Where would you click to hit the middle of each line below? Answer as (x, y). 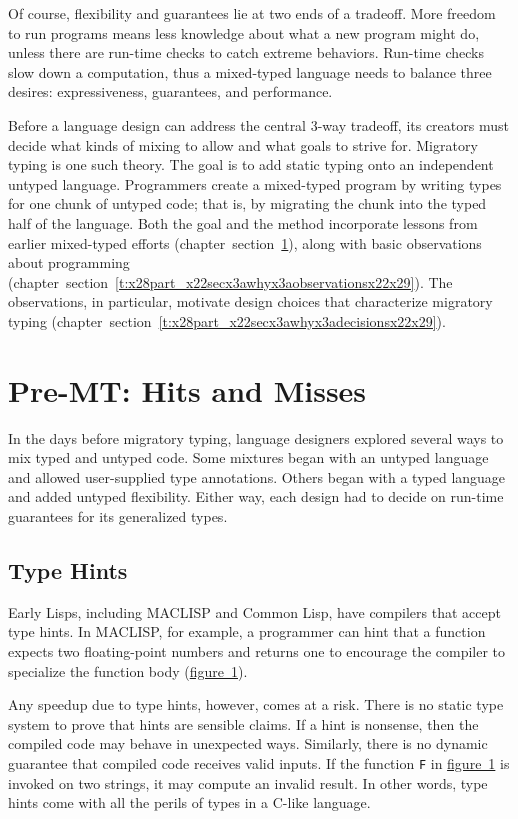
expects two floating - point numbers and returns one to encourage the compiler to (257, 650)
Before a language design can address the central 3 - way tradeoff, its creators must (258, 124)
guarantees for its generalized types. (118, 516)
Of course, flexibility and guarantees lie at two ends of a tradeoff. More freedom (252, 13)
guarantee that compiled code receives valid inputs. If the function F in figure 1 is (259, 762)
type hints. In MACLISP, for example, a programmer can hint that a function (247, 631)
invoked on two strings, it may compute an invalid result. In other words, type (248, 782)
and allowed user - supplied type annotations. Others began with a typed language (257, 476)
